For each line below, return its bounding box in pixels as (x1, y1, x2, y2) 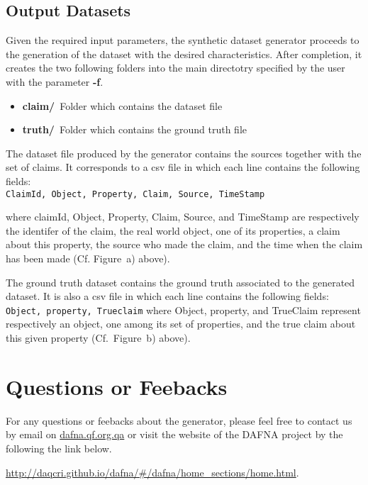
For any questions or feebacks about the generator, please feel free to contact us (6, 413, 352, 428)
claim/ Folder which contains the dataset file (22, 98, 223, 113)
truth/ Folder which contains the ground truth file (22, 122, 247, 137)
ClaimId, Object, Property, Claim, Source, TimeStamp (6, 189, 265, 199)
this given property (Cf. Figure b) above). (6, 330, 191, 345)
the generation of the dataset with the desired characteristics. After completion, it (6, 46, 362, 61)
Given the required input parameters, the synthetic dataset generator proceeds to (6, 33, 359, 48)
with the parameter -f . (6, 74, 104, 89)
